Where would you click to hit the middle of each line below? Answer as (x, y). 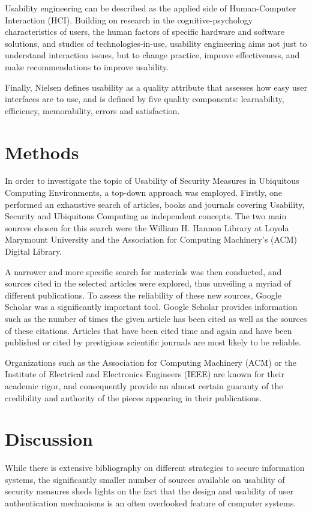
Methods (42, 152)
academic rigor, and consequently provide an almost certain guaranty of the (144, 385)
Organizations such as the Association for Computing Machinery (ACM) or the (151, 362)
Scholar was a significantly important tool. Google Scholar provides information (151, 307)
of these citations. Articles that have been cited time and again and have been (148, 330)
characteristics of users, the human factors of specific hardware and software (145, 32)
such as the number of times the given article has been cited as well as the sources (156, 318)
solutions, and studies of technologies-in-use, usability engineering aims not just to (156, 43)
